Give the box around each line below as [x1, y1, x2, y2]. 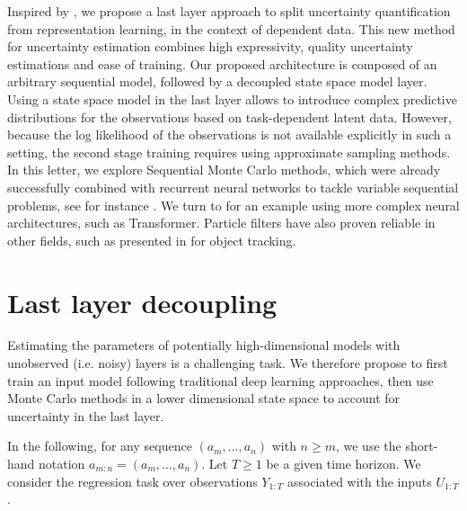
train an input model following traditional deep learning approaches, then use [7, 371, 434, 390]
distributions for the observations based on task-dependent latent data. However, [7, 107, 452, 126]
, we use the [335, 436, 401, 455]
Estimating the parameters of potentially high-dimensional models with [7, 336, 401, 354]
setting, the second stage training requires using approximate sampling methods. [7, 142, 451, 161]
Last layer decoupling [7, 283, 278, 320]
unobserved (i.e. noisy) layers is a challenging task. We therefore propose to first [7, 354, 448, 372]
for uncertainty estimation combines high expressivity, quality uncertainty [7, 37, 413, 56]
